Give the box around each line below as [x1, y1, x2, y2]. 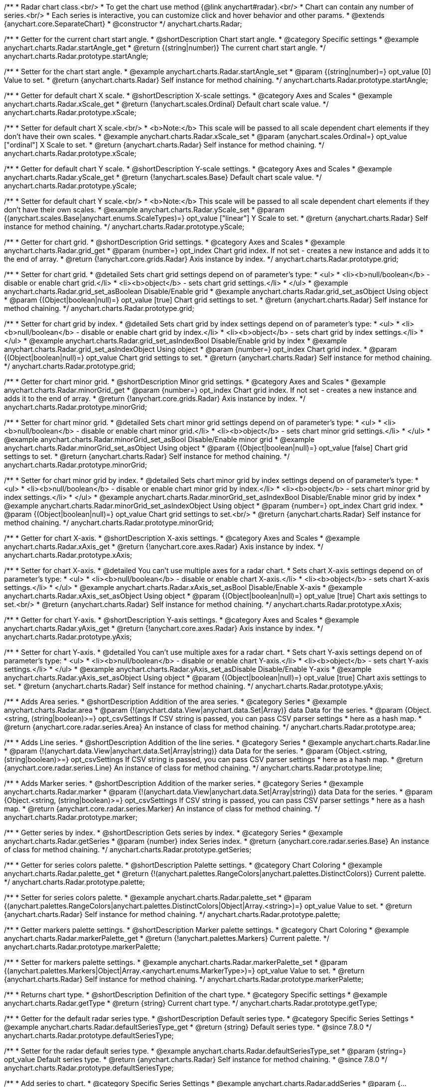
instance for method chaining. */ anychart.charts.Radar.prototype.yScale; [4, 222, 245, 231]
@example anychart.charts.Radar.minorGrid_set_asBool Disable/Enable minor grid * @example [4, 435, 315, 444]
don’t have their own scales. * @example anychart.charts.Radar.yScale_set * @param [4, 205, 285, 214]
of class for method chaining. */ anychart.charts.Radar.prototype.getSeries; [4, 845, 252, 854]
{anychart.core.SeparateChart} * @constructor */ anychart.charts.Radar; [4, 19, 242, 28]
